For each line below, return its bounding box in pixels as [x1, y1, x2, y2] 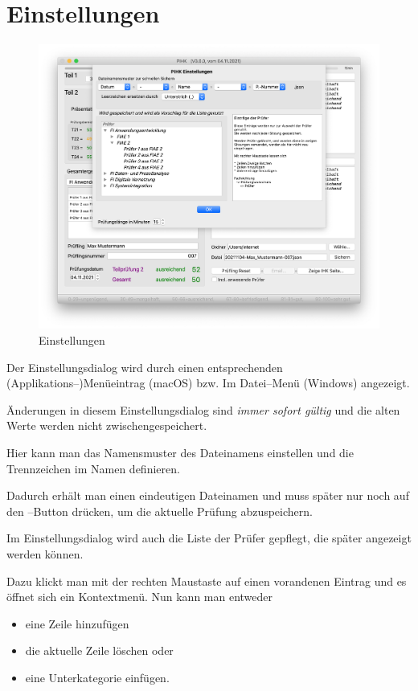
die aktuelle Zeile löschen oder [25, 642, 174, 659]
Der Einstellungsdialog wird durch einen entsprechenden [6, 358, 283, 375]
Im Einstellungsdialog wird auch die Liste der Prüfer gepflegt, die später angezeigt [6, 529, 412, 546]
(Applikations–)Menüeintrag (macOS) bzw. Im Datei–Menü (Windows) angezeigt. [6, 374, 410, 391]
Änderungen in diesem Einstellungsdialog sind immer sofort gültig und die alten [6, 401, 400, 418]
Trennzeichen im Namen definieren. [6, 460, 180, 476]
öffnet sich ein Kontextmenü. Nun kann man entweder [6, 588, 273, 605]
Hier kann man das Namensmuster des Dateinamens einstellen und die [6, 444, 354, 461]
